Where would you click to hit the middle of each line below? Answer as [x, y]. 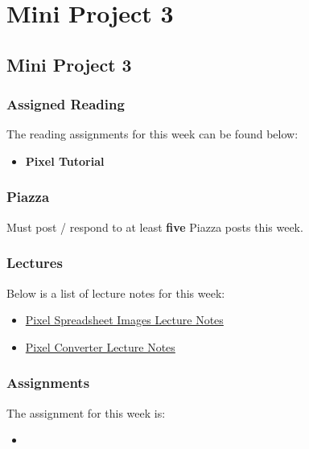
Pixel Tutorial [65, 161]
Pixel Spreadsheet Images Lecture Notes [124, 320]
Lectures [35, 263]
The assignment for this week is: [86, 412]
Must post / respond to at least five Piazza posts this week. [155, 227]
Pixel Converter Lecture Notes [100, 346]
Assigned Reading [66, 104]
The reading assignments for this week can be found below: [152, 134]
